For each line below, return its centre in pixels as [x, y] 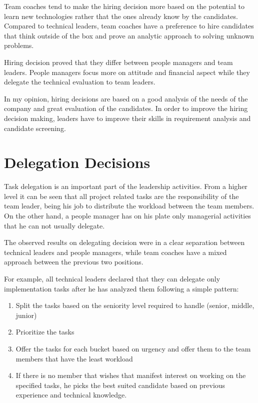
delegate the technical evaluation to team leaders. [80, 82]
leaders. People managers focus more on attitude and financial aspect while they [127, 72]
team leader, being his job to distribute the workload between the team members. [129, 206]
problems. [19, 45]
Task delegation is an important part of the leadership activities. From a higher [126, 186]
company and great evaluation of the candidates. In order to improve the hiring [126, 108]
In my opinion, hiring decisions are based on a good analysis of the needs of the [126, 98]
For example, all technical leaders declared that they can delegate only [112, 278]
